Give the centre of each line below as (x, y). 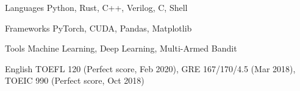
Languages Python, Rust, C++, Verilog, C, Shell (96, 7)
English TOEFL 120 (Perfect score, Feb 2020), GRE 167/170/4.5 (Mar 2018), (150, 68)
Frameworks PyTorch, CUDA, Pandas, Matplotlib (98, 28)
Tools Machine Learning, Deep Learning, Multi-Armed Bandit (121, 48)
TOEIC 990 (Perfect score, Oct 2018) (75, 80)
